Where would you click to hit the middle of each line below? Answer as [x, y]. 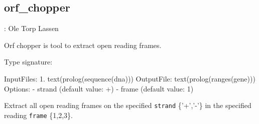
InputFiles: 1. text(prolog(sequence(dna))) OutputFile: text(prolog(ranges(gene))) [130, 78]
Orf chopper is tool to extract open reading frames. [83, 45]
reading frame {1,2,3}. [38, 115]
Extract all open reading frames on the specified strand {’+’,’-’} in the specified [128, 105]
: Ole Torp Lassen [31, 28]
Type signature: [28, 62]
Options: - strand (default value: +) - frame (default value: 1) [99, 88]
